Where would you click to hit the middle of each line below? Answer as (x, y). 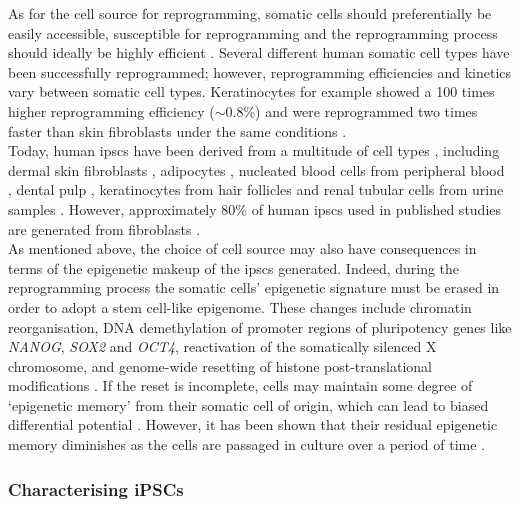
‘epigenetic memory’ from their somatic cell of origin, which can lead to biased (248, 404)
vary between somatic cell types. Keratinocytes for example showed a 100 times (251, 91)
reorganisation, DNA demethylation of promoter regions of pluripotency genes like (260, 326)
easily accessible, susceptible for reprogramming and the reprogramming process (253, 32)
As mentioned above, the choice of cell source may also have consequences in (242, 248)
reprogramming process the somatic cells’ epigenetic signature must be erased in (254, 287)
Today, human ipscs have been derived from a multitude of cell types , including (254, 150)
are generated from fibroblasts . (104, 228)
